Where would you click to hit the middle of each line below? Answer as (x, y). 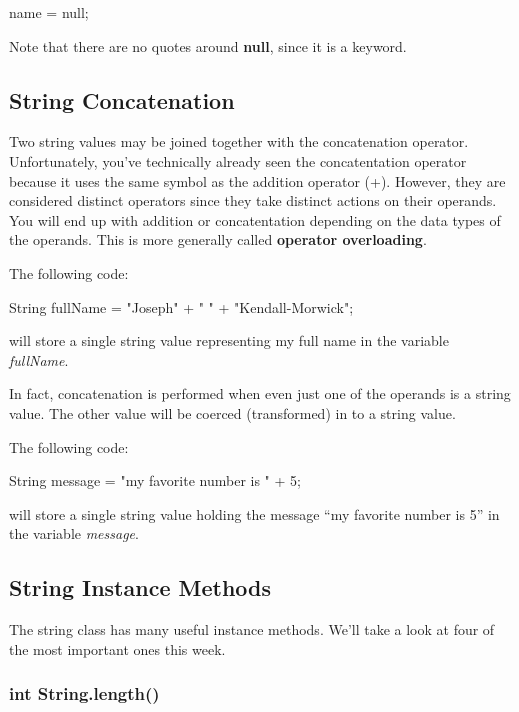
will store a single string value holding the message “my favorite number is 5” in (254, 513)
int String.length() (84, 693)
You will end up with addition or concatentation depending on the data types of (255, 219)
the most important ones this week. (117, 648)
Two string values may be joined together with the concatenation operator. (239, 141)
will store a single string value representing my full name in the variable (229, 340)
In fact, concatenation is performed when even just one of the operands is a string (260, 393)
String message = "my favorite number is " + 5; (155, 480)
